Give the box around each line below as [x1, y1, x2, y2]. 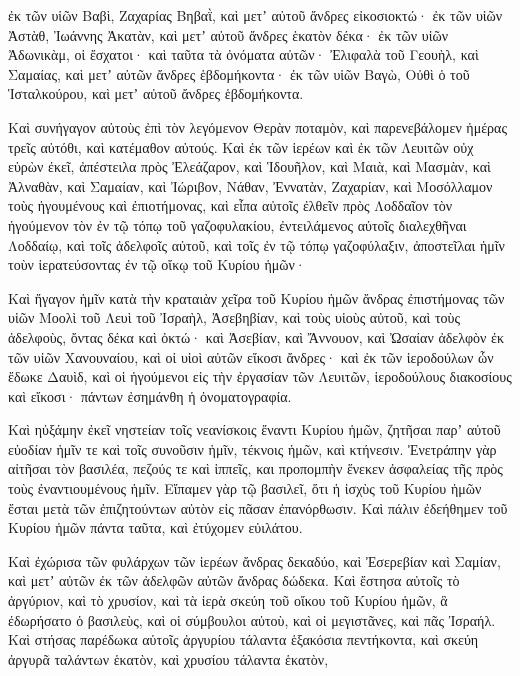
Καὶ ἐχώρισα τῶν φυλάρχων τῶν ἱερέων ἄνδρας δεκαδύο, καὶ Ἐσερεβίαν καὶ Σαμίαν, [8, 550, 501, 571]
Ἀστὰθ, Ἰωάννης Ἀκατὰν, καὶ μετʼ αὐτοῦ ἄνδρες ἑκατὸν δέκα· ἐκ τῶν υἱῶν [8, 24, 449, 45]
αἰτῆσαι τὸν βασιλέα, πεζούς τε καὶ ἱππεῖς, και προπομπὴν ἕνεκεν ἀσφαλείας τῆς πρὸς [8, 458, 503, 479]
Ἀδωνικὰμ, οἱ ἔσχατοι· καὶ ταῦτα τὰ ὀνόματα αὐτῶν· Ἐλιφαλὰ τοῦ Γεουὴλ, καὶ [8, 44, 479, 65]
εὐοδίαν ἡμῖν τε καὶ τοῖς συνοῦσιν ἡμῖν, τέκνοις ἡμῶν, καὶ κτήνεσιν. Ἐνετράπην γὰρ [8, 438, 497, 459]
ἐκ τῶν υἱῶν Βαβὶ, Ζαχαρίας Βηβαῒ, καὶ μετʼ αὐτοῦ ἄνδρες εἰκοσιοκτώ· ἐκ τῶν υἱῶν [8, 5, 503, 25]
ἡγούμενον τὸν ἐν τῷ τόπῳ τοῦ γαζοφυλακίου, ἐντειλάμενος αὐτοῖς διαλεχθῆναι [8, 214, 467, 235]
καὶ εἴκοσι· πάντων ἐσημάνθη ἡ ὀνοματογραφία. [8, 385, 292, 406]
